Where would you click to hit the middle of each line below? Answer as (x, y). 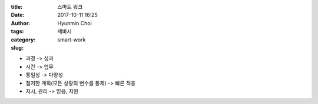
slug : (17, 47)
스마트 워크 (70, 7)
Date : (18, 15)
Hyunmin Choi (75, 23)
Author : (21, 23)
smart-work (72, 39)
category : (23, 39)
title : (17, 7)
